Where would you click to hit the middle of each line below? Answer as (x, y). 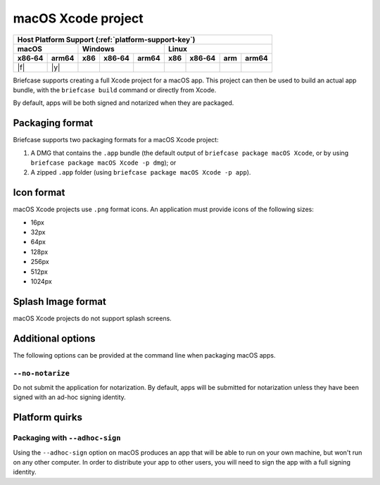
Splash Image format (60, 302)
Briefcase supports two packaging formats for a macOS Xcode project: (116, 140)
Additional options (54, 338)
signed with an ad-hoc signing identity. (69, 397)
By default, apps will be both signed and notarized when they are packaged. (123, 103)
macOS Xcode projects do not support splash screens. (92, 318)
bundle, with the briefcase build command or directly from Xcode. (115, 90)
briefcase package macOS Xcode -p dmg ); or (103, 163)
